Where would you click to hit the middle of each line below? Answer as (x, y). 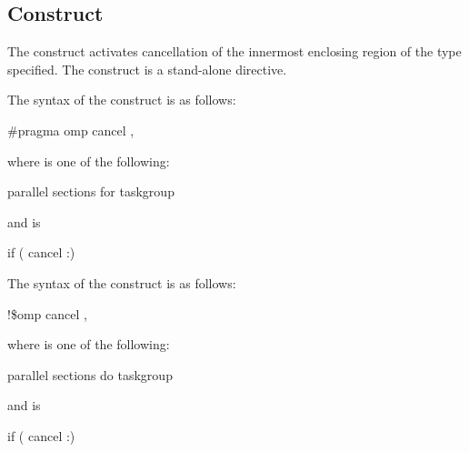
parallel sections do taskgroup (90, 374)
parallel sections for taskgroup (91, 191)
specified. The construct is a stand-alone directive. (147, 69)
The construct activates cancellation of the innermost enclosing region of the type (234, 51)
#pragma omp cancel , (71, 130)
